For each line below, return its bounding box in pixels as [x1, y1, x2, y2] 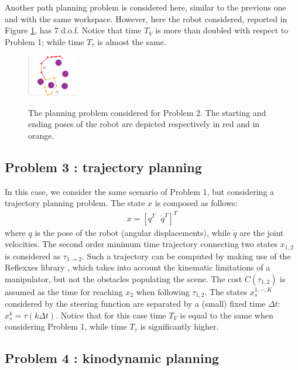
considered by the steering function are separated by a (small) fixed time [5, 297, 266, 310]
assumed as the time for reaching [5, 285, 123, 297]
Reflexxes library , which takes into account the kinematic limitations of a [5, 261, 270, 273]
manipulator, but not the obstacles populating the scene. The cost [5, 272, 242, 285]
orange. [28, 129, 54, 142]
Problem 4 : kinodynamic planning [5, 349, 220, 367]
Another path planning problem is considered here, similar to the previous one [5, 1, 286, 13]
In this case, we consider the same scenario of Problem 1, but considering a [5, 185, 275, 197]
